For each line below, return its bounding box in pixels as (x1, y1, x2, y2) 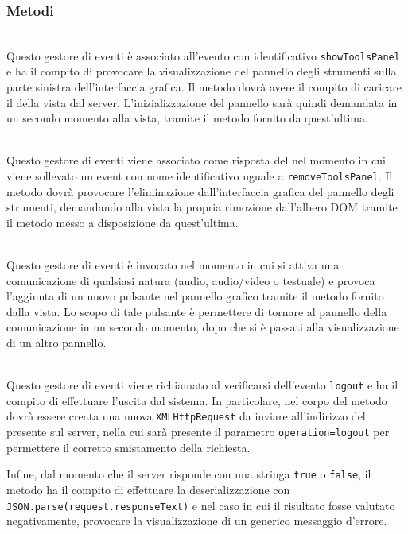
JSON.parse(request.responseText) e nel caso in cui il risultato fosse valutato (6, 497, 395, 513)
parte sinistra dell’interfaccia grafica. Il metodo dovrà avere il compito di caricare (6, 79, 402, 95)
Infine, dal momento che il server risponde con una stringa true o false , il (6, 466, 371, 482)
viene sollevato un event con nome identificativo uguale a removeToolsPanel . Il (6, 168, 393, 184)
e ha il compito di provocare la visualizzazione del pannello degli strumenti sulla (6, 63, 397, 79)
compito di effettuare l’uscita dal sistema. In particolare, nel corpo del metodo (6, 392, 387, 408)
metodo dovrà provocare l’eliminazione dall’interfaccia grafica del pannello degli (6, 183, 394, 199)
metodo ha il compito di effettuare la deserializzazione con (6, 482, 290, 498)
